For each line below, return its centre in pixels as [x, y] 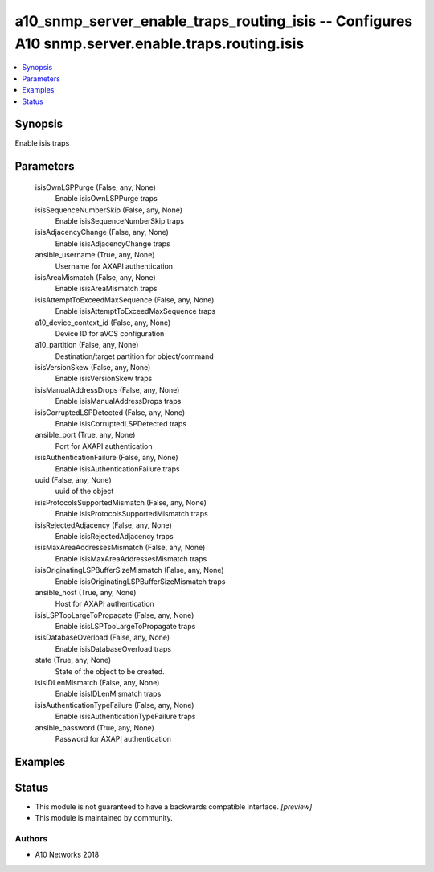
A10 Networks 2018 [67, 855]
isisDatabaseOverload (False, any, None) [102, 638]
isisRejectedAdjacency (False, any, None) [103, 525]
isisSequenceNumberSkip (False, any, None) [109, 210]
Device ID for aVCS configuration [110, 333]
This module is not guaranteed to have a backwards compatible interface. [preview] [174, 806]
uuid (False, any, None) [73, 479]
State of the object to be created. [110, 671]
